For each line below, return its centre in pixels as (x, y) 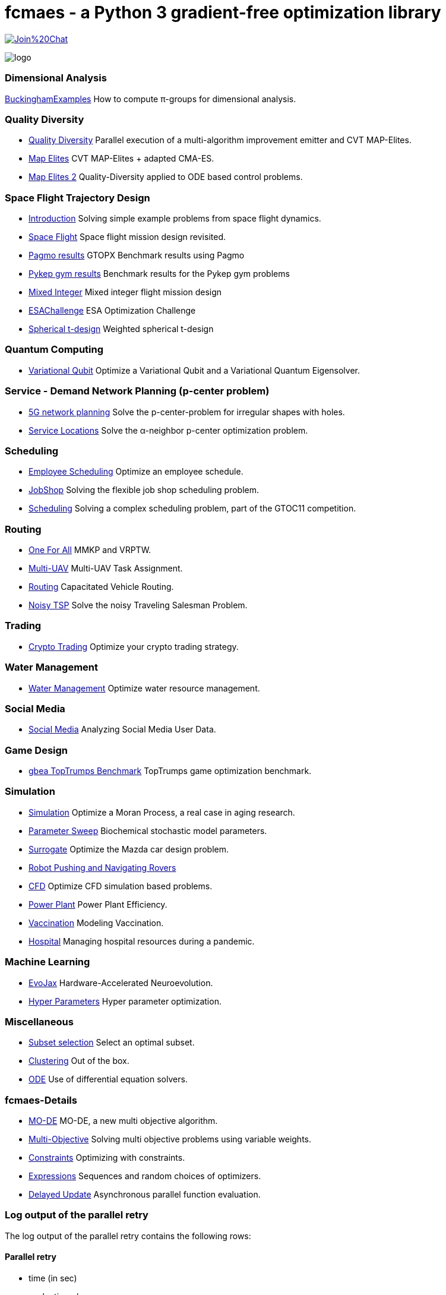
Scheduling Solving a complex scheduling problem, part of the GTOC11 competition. (192, 508)
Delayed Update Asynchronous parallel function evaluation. (145, 1194)
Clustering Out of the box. (79, 1061)
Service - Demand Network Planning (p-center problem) (137, 391)
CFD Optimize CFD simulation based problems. (121, 886)
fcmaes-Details (41, 1100)
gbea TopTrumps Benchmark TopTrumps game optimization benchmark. (170, 771)
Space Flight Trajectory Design (78, 198)
